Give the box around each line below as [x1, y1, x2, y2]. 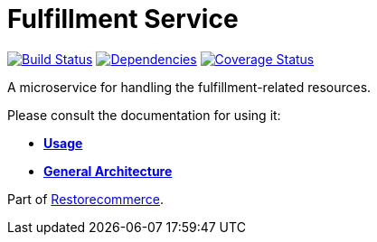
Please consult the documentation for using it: [7, 107, 281, 123]
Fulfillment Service [7, 4, 239, 34]
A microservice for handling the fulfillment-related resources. [7, 79, 372, 95]
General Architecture [43, 163, 173, 179]
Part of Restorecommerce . [7, 191, 165, 207]
